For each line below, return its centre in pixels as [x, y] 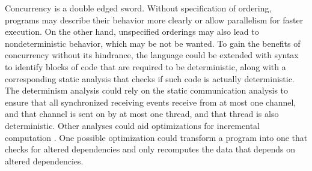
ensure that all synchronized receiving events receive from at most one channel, [151, 102]
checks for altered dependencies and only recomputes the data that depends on [150, 149]
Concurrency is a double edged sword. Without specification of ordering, [138, 8]
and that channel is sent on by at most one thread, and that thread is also [142, 114]
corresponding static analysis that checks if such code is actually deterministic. [150, 78]
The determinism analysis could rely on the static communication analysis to [147, 90]
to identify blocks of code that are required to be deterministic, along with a [145, 66]
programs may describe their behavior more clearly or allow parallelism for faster [154, 19]
